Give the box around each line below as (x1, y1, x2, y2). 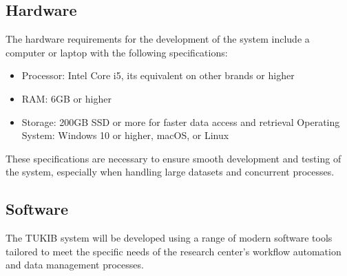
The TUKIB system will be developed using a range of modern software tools (6, 231, 333, 245)
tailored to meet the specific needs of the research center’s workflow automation (6, 244, 341, 258)
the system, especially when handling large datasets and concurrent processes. (6, 164, 335, 179)
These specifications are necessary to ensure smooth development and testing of (6, 151, 341, 165)
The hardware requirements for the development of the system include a (6, 32, 310, 46)
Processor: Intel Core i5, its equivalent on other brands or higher (21, 68, 295, 83)
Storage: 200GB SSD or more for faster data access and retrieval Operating (21, 114, 340, 129)
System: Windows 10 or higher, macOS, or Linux (21, 128, 229, 142)
